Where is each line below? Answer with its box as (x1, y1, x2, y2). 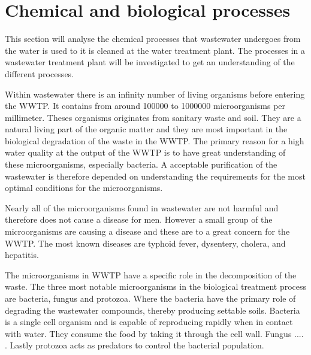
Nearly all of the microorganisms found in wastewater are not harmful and (5, 201, 279, 214)
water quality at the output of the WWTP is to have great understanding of (5, 146, 286, 159)
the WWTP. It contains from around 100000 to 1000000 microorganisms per (5, 99, 286, 112)
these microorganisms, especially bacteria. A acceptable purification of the (5, 158, 277, 171)
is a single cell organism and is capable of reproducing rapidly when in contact (5, 315, 293, 328)
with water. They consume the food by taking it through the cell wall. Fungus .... (5, 327, 304, 339)
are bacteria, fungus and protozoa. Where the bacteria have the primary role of (5, 292, 296, 304)
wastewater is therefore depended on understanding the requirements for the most (5, 169, 306, 182)
